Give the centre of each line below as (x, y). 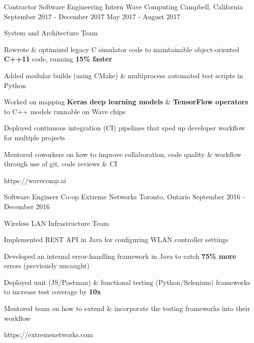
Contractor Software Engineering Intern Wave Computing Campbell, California (124, 6)
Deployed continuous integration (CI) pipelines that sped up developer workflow (125, 128)
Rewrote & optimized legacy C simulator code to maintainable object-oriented (122, 49)
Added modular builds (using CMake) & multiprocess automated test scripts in (124, 75)
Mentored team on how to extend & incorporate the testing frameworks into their (127, 308)
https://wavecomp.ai (35, 180)
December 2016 (27, 206)
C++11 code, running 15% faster (58, 59)
